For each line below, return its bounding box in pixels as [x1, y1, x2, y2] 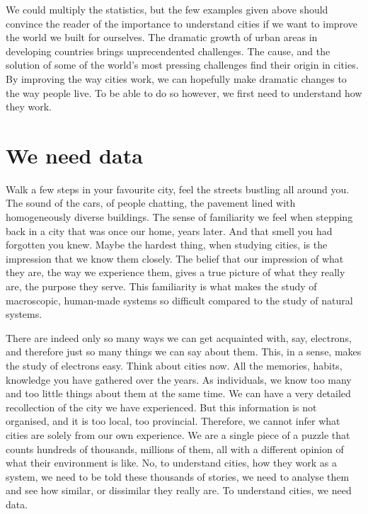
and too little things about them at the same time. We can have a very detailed [6, 386, 351, 401]
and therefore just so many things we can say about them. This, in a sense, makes [6, 344, 362, 359]
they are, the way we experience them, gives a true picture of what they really [6, 265, 345, 280]
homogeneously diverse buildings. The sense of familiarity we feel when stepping [6, 210, 353, 224]
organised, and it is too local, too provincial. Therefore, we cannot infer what [6, 413, 340, 428]
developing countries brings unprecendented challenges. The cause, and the [6, 43, 330, 58]
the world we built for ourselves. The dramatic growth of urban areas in [6, 30, 318, 45]
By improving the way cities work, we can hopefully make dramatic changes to [6, 71, 347, 86]
